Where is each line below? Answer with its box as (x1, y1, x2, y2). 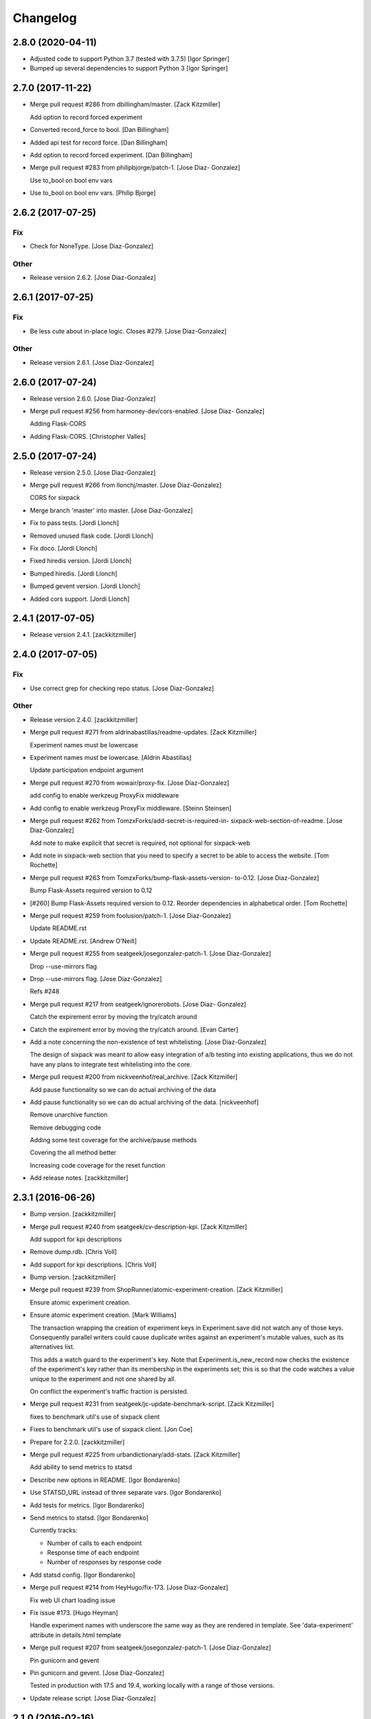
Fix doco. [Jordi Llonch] (30, 544, 98, 553)
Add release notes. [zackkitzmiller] (30, 1174, 128, 1182)
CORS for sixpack (30, 494, 80, 502)
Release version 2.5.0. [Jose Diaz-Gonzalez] (30, 468, 156, 477)
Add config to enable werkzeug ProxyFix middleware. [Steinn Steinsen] (30, 804, 232, 812)
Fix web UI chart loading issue (30, 1596, 116, 1604)
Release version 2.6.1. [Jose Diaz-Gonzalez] (30, 358, 155, 366)
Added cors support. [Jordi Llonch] (30, 595, 130, 603)
